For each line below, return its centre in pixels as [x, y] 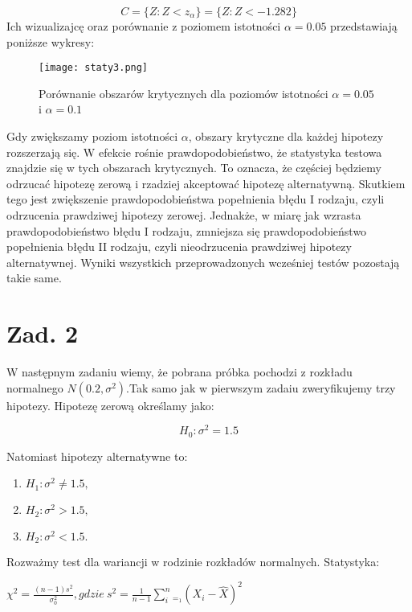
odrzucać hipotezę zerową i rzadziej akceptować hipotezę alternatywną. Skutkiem [206, 183]
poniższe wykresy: [51, 41]
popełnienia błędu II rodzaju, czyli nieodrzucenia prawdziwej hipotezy [179, 246]
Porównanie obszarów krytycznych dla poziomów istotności [184, 93]
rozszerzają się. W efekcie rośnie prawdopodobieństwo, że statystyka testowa [194, 152]
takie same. [34, 278]
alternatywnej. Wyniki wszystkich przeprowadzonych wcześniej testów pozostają [203, 262]
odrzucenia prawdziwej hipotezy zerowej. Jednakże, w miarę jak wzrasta [184, 215]
